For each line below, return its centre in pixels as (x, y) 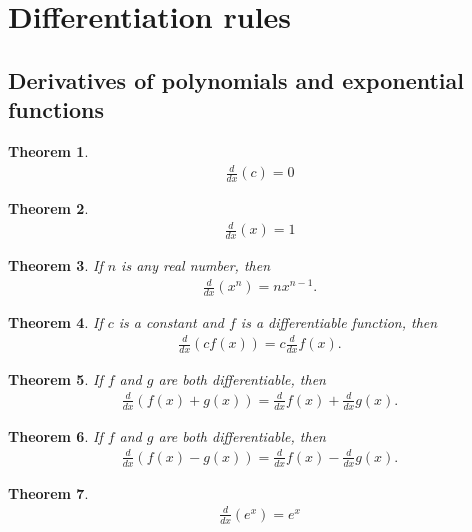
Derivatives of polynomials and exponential (236, 79)
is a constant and (171, 321)
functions (56, 109)
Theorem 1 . (48, 150)
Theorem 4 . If (55, 321)
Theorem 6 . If (55, 435)
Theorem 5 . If (55, 378)
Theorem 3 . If (55, 264)
